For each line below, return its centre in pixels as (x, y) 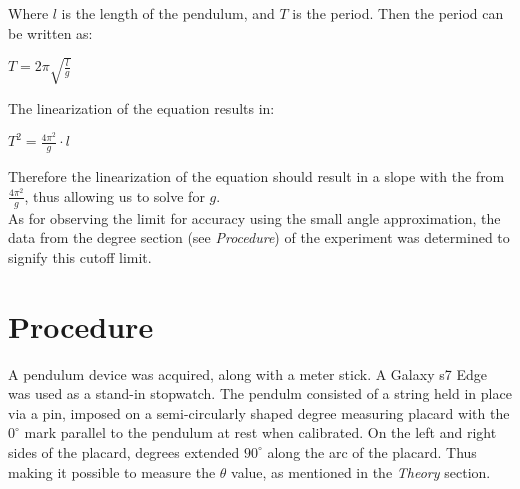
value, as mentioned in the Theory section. (361, 471)
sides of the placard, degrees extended (124, 451)
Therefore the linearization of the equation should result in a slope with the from (256, 176)
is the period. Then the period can (398, 13)
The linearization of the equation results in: (141, 107)
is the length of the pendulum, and (168, 13)
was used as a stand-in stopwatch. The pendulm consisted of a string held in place (260, 393)
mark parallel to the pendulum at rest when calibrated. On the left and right (260, 432)
